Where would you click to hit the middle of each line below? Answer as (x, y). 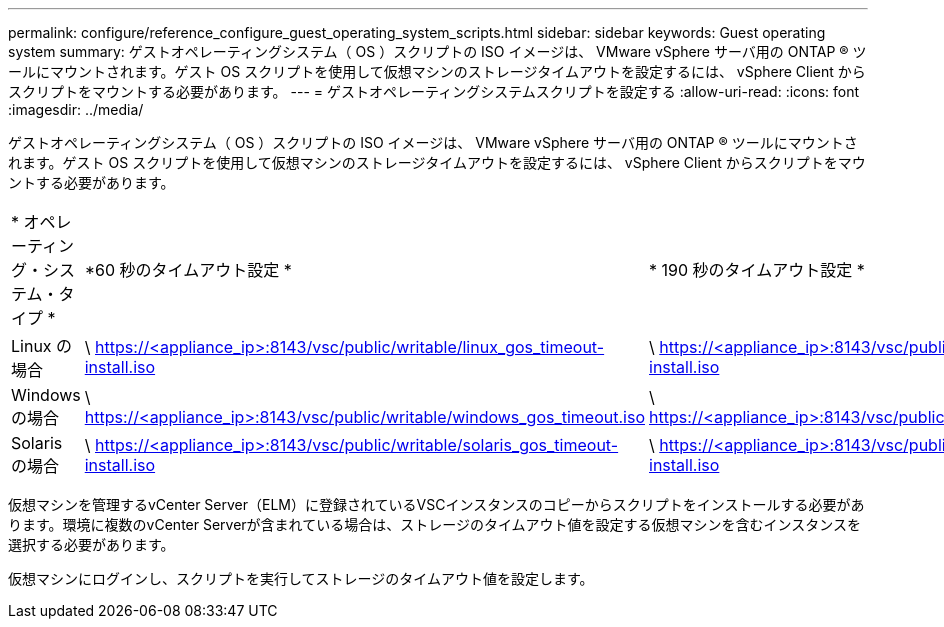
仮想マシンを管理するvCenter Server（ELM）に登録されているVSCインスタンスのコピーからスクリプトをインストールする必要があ (436, 504)
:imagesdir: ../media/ (76, 109)
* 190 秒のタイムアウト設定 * (757, 270)
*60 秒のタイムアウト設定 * (188, 270)
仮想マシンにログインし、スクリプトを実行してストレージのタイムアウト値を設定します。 (301, 578)
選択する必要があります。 (91, 544)
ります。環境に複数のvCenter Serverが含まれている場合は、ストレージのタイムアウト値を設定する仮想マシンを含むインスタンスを (435, 524)
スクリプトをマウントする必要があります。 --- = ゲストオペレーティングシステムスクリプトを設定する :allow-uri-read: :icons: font (434, 91)
